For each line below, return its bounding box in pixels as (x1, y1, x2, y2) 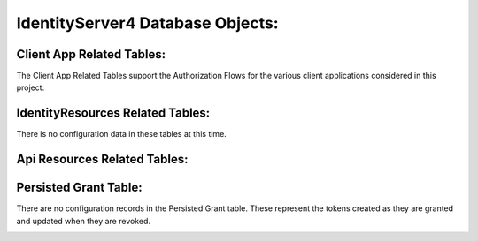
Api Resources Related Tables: (16, 152, 189, 167)
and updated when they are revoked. (16, 215, 150, 226)
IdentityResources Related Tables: (16, 106, 211, 121)
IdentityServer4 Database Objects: (16, 13, 279, 33)
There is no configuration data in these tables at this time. (16, 129, 227, 139)
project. (16, 82, 45, 93)
